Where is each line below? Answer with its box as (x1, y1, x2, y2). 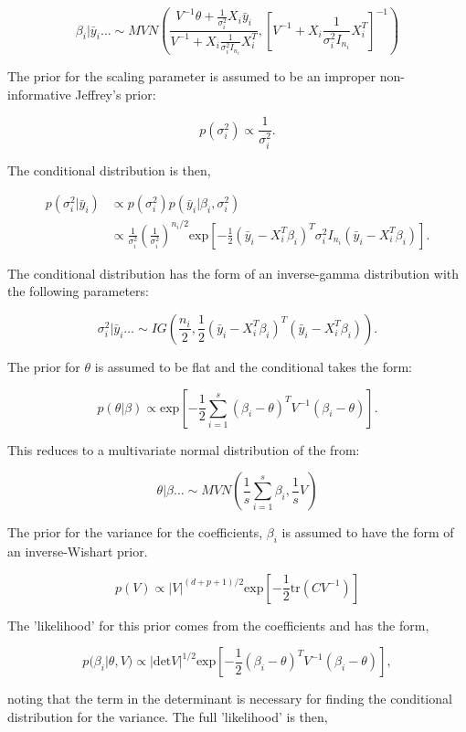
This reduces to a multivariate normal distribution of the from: (7, 440, 360, 459)
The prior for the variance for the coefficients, (7, 523, 263, 542)
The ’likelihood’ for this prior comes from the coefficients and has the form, (7, 615, 429, 634)
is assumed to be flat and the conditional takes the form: (94, 356, 412, 376)
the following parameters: (7, 281, 149, 301)
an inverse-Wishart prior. (7, 541, 148, 560)
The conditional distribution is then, (7, 160, 211, 179)
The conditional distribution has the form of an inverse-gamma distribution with (7, 263, 460, 282)
